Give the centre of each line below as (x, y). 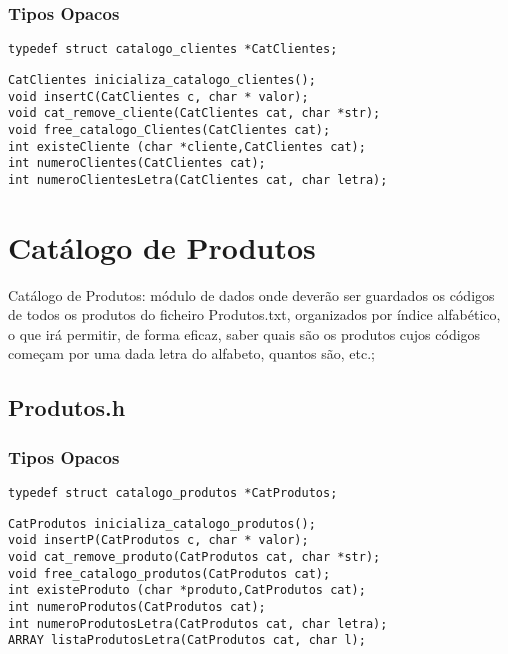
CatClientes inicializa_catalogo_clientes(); (162, 79)
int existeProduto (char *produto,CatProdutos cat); (187, 590)
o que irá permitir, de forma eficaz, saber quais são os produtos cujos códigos (244, 333)
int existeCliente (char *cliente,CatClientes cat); (187, 146)
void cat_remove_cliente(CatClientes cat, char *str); (194, 113)
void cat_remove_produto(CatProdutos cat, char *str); (194, 556)
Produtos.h (67, 407)
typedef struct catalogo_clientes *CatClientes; (173, 49)
